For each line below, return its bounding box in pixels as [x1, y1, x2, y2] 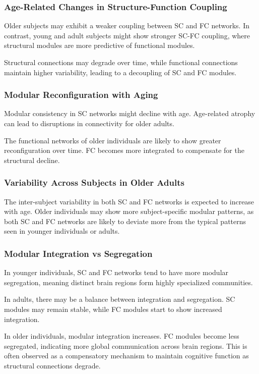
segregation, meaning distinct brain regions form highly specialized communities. [4, 277, 253, 287]
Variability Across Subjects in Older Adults [4, 176, 184, 189]
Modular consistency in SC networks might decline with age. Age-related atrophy [4, 108, 255, 119]
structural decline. [4, 154, 60, 165]
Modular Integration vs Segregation [4, 247, 153, 259]
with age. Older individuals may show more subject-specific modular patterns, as [4, 206, 254, 217]
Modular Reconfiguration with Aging [4, 88, 158, 101]
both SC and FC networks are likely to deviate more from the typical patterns [4, 216, 246, 226]
